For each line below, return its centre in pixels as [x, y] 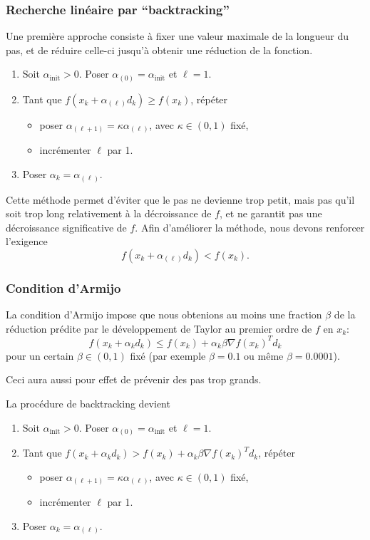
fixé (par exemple [168, 355]
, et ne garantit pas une [271, 213]
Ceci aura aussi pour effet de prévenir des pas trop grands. [134, 379]
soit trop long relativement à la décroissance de [109, 213]
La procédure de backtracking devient [88, 404]
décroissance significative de [66, 227]
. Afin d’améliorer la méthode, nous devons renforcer [250, 227]
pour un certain [40, 355]
